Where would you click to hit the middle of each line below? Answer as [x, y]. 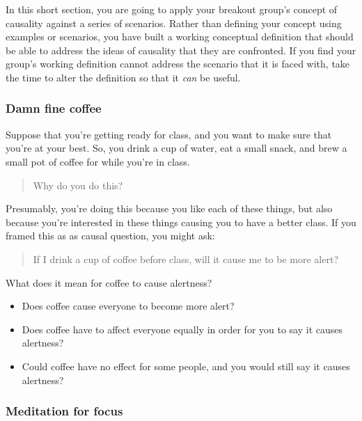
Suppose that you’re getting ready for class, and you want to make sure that [169, 134]
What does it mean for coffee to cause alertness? [109, 282]
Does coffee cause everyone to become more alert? [128, 306]
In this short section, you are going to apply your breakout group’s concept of [172, 9]
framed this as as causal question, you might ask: [110, 236]
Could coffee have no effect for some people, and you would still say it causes [186, 366]
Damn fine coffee [54, 108]
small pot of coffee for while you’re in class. [98, 161]
